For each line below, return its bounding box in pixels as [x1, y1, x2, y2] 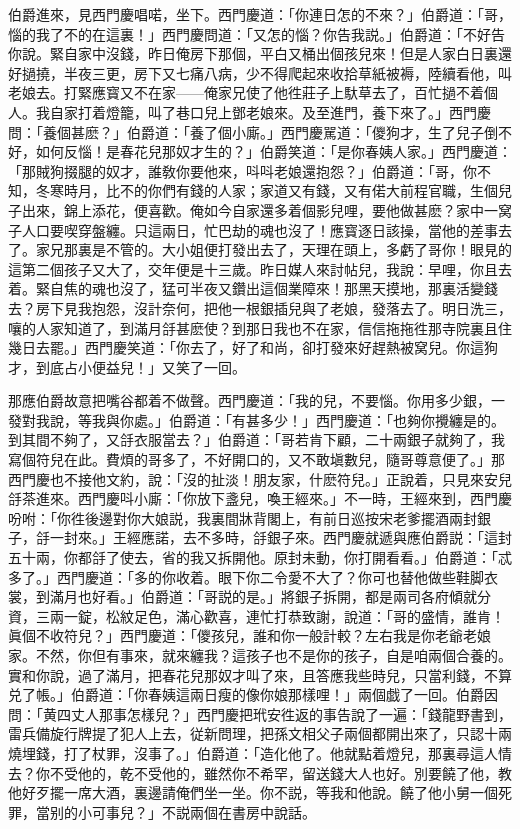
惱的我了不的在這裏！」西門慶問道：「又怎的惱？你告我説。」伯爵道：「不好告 [8, 23, 505, 44]
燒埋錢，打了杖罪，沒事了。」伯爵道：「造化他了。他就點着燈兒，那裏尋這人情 [8, 742, 512, 763]
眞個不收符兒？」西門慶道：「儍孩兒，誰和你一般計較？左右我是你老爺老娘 [8, 625, 491, 646]
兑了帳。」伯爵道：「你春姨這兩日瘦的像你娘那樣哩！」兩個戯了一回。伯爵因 [8, 684, 498, 705]
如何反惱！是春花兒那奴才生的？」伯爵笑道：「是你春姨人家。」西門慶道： [35, 141, 512, 162]
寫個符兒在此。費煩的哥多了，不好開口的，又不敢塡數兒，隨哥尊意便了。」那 [8, 449, 505, 470]
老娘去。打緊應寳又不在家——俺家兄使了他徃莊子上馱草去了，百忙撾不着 [8, 82, 484, 103]
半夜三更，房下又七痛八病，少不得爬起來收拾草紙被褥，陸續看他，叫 [63, 62, 512, 83]
